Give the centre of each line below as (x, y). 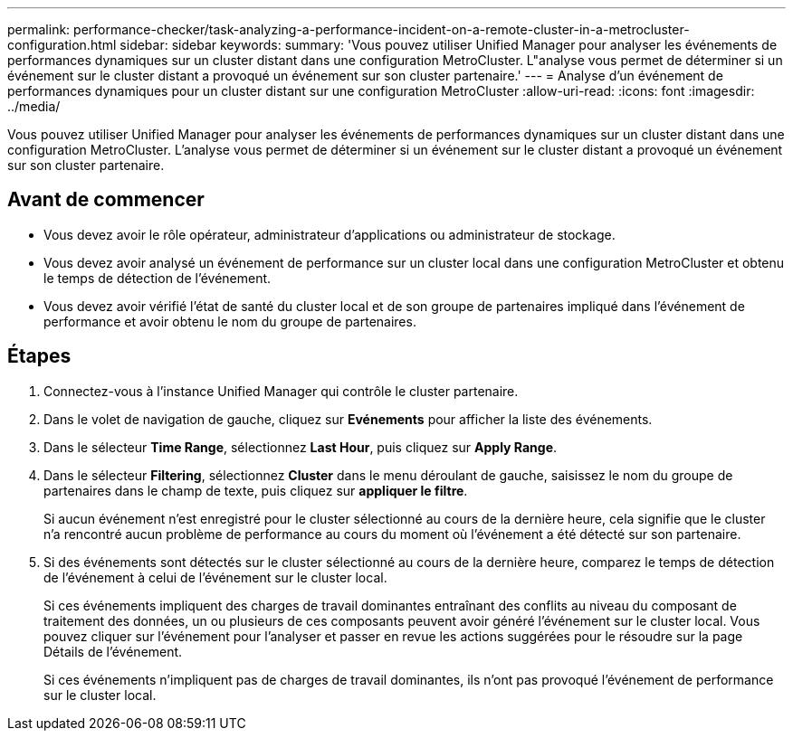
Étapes (39, 356)
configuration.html (62, 45)
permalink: (39, 29)
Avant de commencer (106, 200)
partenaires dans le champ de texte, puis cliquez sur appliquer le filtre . (256, 490)
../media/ (34, 106)
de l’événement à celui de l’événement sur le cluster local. (215, 577)
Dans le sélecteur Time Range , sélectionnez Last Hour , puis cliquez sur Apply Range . (301, 447)
